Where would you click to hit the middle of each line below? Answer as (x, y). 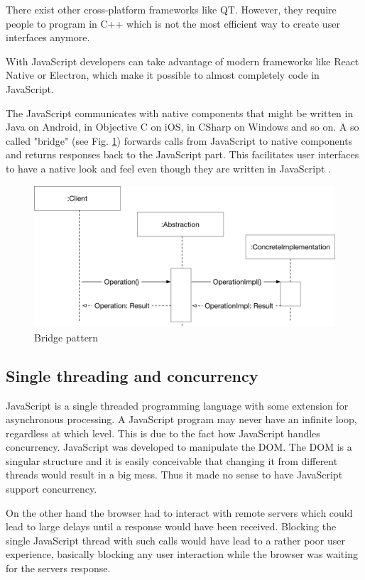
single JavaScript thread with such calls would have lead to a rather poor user (175, 540)
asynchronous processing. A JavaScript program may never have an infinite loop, (181, 419)
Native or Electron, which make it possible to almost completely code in (163, 75)
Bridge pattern (66, 337)
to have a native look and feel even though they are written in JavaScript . (169, 168)
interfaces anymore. (48, 37)
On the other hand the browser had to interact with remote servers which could (179, 512)
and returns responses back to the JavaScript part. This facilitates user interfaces (182, 154)
